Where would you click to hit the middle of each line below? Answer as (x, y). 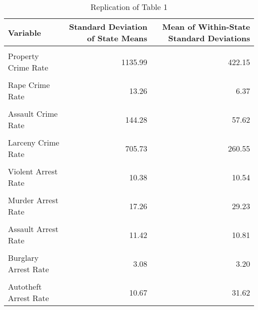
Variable (25, 32)
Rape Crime (29, 85)
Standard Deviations (209, 38)
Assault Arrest (33, 229)
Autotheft (25, 286)
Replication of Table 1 (129, 7)
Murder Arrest (33, 200)
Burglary (23, 258)
